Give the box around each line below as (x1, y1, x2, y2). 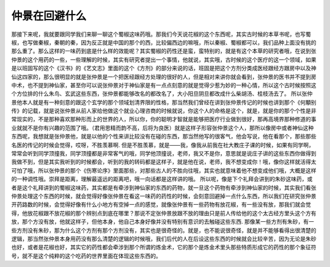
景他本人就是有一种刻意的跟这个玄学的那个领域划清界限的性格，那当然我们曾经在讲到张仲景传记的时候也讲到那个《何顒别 (11, 98, 317, 106)
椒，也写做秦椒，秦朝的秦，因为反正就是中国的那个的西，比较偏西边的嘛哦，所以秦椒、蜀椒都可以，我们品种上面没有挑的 (11, 38, 317, 46)
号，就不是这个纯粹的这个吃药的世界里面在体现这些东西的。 (11, 252, 161, 259)
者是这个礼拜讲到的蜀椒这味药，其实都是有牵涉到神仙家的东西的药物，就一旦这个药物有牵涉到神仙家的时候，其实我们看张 (11, 183, 317, 191)
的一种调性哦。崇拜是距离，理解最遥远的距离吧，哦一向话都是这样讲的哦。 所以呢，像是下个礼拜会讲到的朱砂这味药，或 (11, 176, 313, 183)
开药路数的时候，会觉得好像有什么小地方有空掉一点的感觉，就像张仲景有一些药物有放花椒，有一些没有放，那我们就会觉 (11, 201, 311, 208)
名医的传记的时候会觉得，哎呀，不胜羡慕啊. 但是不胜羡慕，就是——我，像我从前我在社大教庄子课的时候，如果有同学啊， (11, 141, 314, 149)
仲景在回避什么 (11, 9, 87, 23)
